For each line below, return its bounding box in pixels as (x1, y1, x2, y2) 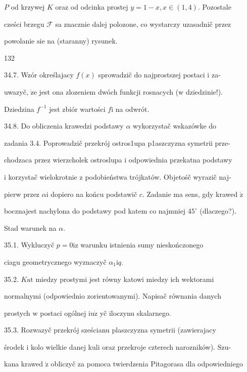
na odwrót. (115, 103, 150, 114)
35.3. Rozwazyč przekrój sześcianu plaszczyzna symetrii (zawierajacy (4, 324, 216, 335)
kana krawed (4, 358, 43, 369)
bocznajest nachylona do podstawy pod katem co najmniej (4, 205, 186, 216)
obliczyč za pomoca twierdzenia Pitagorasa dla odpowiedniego (51, 358, 243, 369)
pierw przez (4, 188, 40, 199)
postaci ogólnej (40, 307, 86, 318)
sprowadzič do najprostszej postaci (98, 69, 205, 80)
